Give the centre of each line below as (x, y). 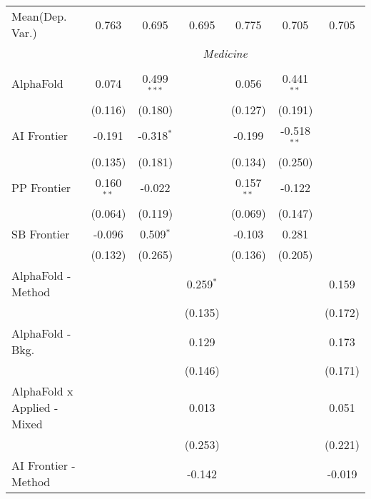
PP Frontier (41, 187)
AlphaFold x (42, 391)
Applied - (35, 408)
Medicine (225, 53)
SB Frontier (41, 234)
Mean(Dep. (39, 16)
